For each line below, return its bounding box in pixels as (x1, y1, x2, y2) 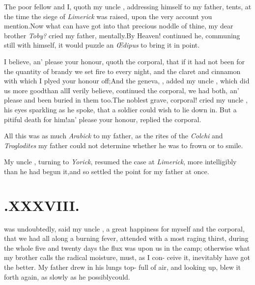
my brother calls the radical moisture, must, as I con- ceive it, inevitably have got (4, 252, 250, 262)
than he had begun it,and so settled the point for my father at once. (4, 166, 209, 176)
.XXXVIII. (4, 195, 80, 215)
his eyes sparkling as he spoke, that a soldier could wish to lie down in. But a (4, 104, 237, 114)
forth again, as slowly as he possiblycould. (4, 271, 130, 282)
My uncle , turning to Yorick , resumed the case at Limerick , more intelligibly (4, 156, 237, 167)
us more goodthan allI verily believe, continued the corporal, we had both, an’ (4, 85, 239, 95)
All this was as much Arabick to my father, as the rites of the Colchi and (4, 130, 223, 141)
